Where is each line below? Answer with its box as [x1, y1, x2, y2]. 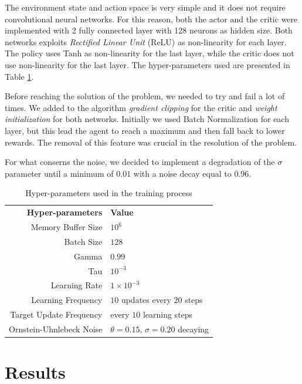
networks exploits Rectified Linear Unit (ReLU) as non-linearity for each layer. [5, 35, 287, 48]
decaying [178, 322, 209, 335]
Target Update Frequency [10, 308, 103, 321]
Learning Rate [50, 279, 103, 291]
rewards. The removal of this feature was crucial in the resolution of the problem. [5, 136, 297, 148]
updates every [121, 294, 171, 306]
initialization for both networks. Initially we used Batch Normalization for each [5, 113, 289, 125]
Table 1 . [5, 70, 34, 82]
